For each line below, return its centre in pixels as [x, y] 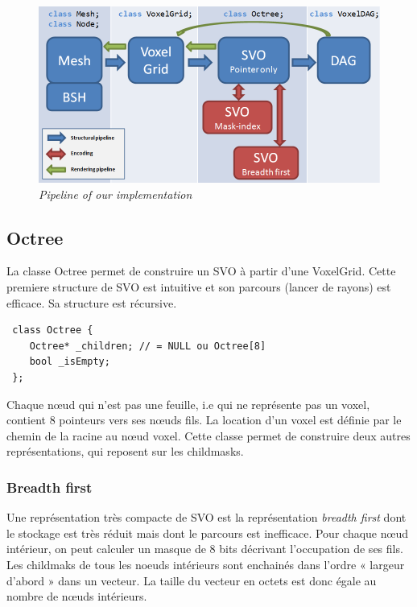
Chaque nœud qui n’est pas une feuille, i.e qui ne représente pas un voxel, [188, 404]
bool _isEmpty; [70, 362]
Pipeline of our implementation [116, 194]
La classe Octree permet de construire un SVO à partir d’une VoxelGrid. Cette [201, 271]
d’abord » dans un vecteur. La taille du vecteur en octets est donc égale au [192, 580]
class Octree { [53, 330]
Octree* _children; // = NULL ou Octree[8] [148, 346]
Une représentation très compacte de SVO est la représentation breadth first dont [206, 517]
